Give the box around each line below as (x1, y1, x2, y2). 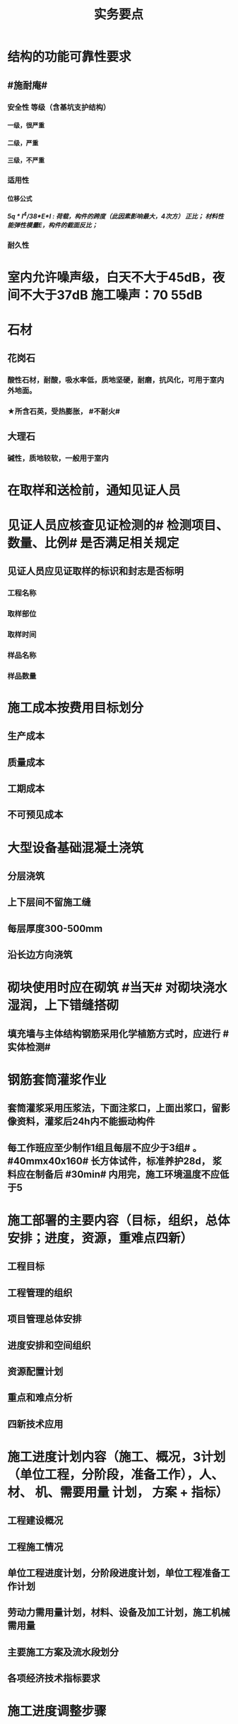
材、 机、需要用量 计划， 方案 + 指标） (7, 1484, 229, 1500)
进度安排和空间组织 (7, 1339, 91, 1351)
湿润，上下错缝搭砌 (7, 998, 119, 1013)
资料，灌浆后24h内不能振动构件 (16, 1115, 155, 1128)
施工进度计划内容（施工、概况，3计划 (7, 1449, 226, 1464)
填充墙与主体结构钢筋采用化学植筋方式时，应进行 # (7, 1027, 230, 1039)
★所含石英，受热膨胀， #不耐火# (7, 407, 120, 417)
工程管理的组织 (7, 1286, 73, 1298)
